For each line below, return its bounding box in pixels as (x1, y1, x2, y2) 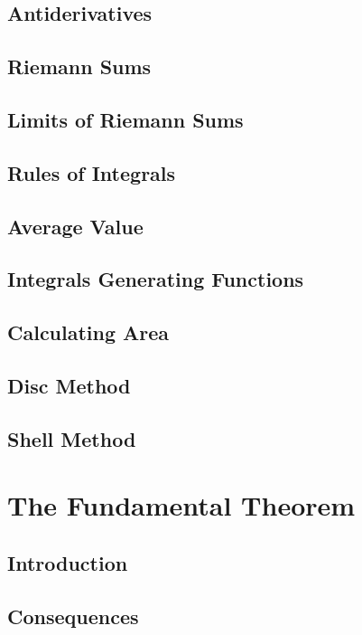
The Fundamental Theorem (7, 487, 356, 524)
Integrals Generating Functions (7, 265, 304, 293)
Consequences (7, 602, 139, 630)
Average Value (7, 212, 144, 240)
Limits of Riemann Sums (7, 105, 244, 133)
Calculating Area (7, 318, 170, 346)
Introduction (7, 548, 128, 576)
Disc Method (7, 371, 131, 399)
